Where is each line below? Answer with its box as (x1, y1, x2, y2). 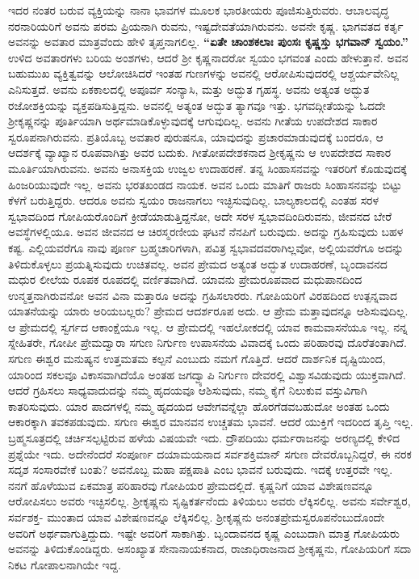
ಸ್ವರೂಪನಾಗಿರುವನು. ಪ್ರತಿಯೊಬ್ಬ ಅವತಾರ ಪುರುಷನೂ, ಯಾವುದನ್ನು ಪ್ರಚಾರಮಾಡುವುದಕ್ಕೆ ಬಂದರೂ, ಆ (8, 128, 383, 145)
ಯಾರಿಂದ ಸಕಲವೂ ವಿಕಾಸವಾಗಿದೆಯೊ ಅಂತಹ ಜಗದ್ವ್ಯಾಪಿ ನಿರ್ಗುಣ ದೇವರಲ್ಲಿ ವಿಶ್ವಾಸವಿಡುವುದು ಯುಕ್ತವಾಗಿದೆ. (8, 366, 406, 382)
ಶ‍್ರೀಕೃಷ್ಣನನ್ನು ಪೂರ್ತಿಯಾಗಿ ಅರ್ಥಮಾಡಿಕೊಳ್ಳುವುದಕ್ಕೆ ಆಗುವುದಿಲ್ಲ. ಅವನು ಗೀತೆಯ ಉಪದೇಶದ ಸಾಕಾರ (8, 112, 378, 129)
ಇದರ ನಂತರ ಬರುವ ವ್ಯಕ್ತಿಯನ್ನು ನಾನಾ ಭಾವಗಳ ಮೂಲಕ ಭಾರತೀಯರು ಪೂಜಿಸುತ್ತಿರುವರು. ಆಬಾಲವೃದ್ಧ (8, 2, 389, 18)
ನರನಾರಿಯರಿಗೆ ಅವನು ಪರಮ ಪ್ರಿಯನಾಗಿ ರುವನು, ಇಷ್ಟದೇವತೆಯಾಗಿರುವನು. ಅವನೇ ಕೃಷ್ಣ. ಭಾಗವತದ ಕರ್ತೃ (8, 17, 404, 34)
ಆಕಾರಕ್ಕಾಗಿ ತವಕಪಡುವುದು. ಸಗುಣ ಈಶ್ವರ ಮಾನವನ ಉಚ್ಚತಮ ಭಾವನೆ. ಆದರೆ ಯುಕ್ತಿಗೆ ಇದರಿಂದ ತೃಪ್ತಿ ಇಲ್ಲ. (8, 413, 413, 430)
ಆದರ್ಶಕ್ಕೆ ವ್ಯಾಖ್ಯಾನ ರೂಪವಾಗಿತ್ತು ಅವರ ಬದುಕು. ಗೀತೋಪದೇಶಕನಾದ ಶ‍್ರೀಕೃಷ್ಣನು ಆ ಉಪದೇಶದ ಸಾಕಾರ (8, 144, 392, 161)
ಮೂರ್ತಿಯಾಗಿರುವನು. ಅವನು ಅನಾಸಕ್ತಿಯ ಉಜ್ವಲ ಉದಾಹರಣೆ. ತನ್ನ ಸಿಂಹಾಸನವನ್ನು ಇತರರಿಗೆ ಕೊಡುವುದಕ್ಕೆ (8, 159, 407, 176)
